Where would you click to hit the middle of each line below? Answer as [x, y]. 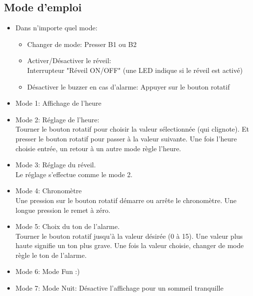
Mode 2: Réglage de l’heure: [57, 119]
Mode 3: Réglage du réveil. [56, 165]
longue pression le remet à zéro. [63, 210]
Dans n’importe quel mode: [56, 28]
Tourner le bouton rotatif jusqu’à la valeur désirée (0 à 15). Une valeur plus [129, 236]
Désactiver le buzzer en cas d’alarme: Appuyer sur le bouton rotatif [128, 86]
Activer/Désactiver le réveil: [69, 60]
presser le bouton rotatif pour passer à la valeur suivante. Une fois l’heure [126, 138]
